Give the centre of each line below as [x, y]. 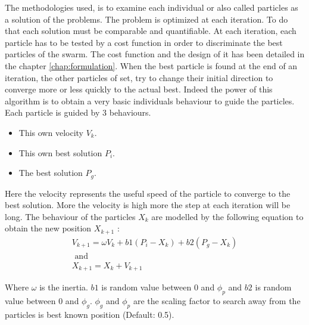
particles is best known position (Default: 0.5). [90, 314]
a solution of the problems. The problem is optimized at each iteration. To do [146, 19]
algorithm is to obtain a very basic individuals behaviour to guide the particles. [150, 100]
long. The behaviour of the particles [70, 216]
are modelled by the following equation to [227, 216]
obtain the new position [48, 228]
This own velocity [51, 132]
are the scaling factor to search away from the [217, 301]
